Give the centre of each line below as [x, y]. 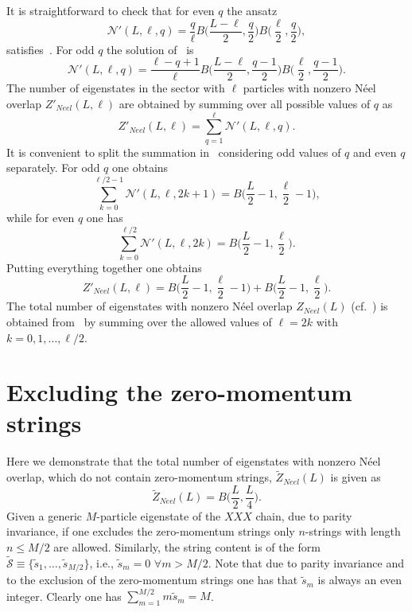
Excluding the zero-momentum [179, 392]
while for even [41, 217]
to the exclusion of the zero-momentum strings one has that [152, 580]
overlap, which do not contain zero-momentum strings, [139, 477]
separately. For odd [53, 168]
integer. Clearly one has [64, 596]
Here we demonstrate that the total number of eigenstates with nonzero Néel [194, 461]
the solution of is [150, 49]
